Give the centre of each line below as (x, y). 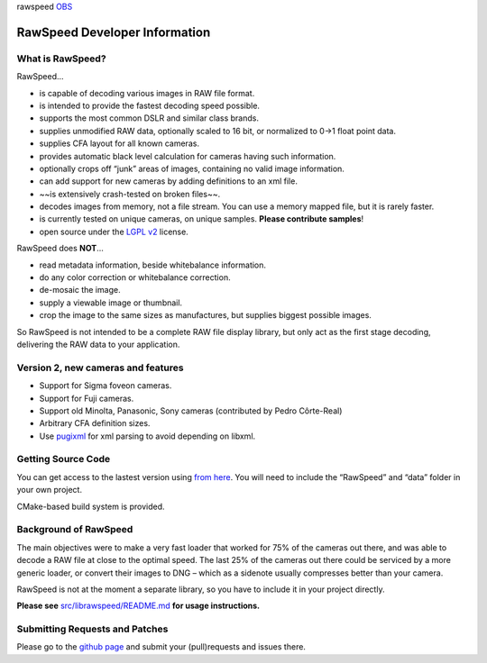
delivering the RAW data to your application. (98, 344)
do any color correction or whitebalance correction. (135, 277)
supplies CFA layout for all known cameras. (119, 143)
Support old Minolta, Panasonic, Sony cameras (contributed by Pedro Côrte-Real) (191, 411)
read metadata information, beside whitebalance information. (152, 265)
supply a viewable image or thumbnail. (111, 303)
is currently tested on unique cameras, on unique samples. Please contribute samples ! (202, 219)
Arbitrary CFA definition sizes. (95, 423)
